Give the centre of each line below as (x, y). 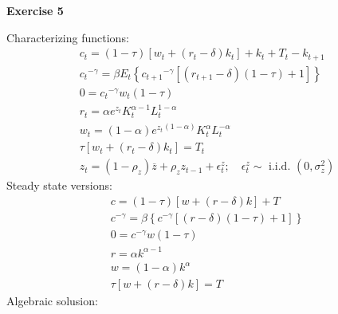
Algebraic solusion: (52, 301)
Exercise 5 (35, 10)
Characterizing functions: (68, 37)
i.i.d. (280, 167)
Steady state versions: (59, 185)
